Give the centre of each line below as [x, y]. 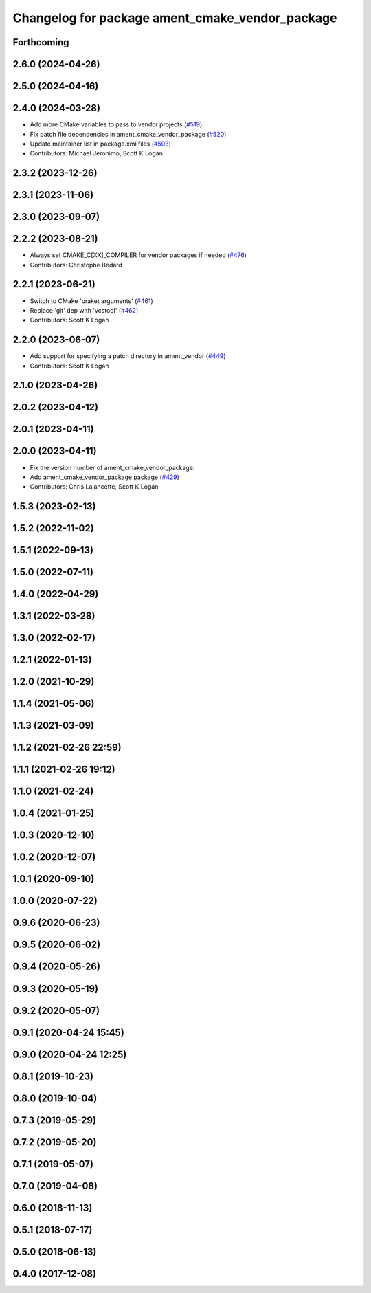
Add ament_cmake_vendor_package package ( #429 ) [105, 477]
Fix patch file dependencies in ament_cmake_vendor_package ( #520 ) [128, 134]
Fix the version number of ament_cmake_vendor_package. [112, 467]
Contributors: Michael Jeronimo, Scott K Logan [96, 153]
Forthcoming [41, 42]
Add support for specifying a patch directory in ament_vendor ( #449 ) [128, 356]
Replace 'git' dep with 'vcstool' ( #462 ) [84, 310]
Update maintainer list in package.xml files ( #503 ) [101, 144]
